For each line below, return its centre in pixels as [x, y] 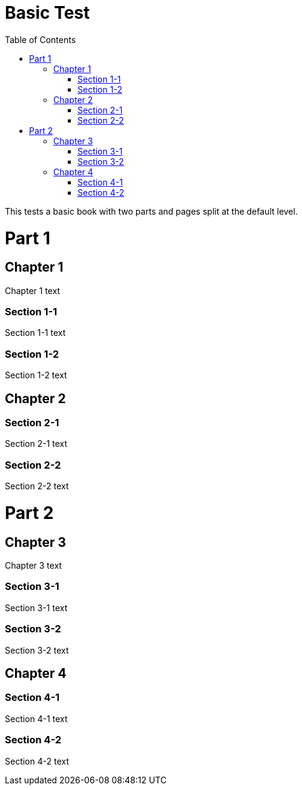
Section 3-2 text [37, 650]
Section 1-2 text [36, 375]
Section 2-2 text [37, 486]
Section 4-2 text [37, 761]
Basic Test [48, 13]
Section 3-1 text [36, 608]
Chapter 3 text [34, 566]
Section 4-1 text [36, 718]
